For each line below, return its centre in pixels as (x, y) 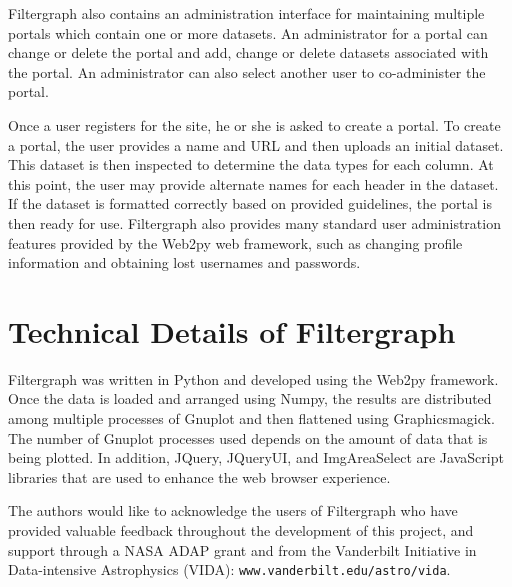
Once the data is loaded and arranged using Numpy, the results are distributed (250, 398)
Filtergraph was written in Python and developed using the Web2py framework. (253, 378)
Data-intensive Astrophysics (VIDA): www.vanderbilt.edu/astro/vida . (229, 569)
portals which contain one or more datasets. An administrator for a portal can (248, 32)
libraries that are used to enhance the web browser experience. (199, 476)
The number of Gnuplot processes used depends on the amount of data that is (248, 437)
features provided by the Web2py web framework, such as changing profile (235, 242)
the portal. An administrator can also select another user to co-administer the (247, 71)
